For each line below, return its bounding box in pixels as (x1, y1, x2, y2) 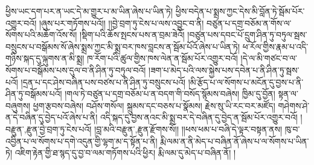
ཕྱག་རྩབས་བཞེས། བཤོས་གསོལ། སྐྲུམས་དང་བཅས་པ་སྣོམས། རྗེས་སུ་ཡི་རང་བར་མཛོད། (33, 99, 275, 111)
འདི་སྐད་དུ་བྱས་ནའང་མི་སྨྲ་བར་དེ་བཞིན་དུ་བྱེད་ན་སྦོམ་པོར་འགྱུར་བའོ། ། (100, 111, 303, 123)
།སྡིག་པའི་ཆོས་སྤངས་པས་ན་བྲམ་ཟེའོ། (80, 28, 185, 41)
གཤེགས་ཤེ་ (278, 99, 310, 111)
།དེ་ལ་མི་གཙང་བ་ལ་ (240, 52, 297, 64)
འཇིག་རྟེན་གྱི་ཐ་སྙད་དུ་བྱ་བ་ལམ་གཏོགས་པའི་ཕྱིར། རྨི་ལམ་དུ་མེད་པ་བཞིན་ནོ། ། (14, 146, 236, 159)
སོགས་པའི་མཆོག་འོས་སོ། (5, 28, 77, 41)
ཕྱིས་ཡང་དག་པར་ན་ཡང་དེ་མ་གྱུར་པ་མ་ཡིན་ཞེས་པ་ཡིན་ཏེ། (5, 5, 173, 17)
